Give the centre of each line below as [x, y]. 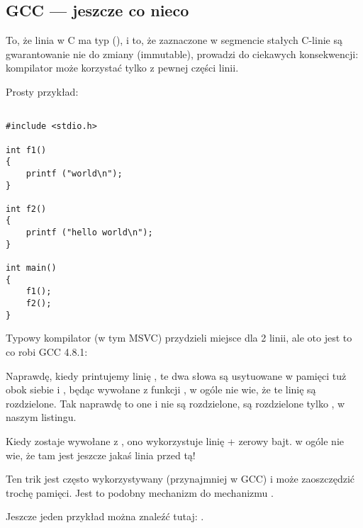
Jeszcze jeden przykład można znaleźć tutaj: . [105, 516]
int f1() [26, 150]
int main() [31, 268]
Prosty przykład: [42, 91]
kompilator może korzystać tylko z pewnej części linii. [122, 68]
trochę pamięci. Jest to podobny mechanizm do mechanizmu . [140, 492]
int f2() [26, 209]
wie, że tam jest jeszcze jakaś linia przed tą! [101, 455]
